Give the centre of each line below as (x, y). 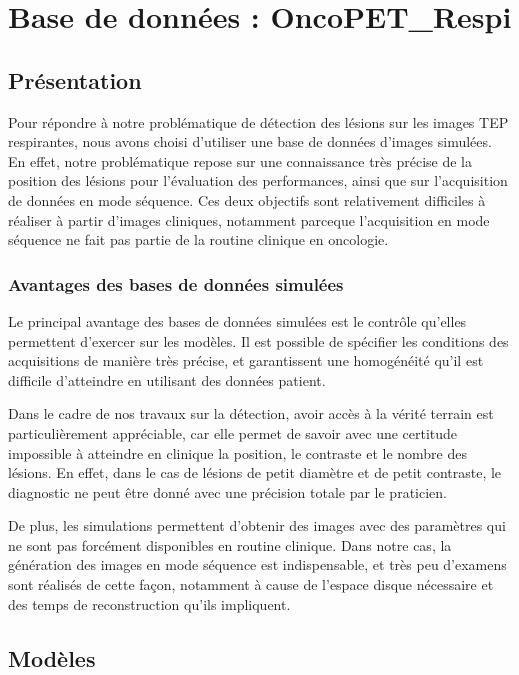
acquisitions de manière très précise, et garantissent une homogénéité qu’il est (246, 360)
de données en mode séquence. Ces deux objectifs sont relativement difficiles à (247, 199)
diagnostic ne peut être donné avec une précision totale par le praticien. (227, 491)
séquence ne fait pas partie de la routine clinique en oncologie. (198, 239)
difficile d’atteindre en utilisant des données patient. (167, 379)
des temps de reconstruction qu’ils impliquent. (149, 603)
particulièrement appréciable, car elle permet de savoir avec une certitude (233, 432)
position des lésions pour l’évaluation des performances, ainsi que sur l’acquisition (258, 180)
